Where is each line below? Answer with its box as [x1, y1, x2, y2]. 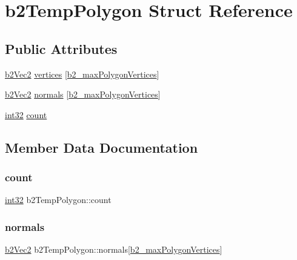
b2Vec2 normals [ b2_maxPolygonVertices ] [5, 88, 161, 101]
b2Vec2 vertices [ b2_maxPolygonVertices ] [5, 67, 159, 80]
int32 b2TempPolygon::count [5, 193, 112, 206]
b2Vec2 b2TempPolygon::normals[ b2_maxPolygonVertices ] [5, 243, 222, 256]
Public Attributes [5, 39, 118, 58]
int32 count [5, 108, 47, 121]
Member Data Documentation [5, 138, 198, 156]
